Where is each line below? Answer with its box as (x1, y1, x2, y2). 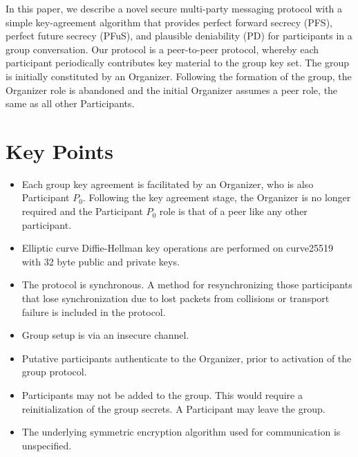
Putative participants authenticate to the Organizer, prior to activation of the (21, 351, 352, 365)
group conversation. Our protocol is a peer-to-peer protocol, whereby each (6, 41, 319, 56)
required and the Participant (21, 204, 143, 218)
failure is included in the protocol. (21, 304, 166, 319)
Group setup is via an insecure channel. (21, 328, 189, 342)
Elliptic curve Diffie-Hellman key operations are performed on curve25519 (21, 241, 334, 255)
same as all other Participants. (6, 96, 135, 111)
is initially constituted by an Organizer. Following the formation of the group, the (6, 68, 352, 83)
